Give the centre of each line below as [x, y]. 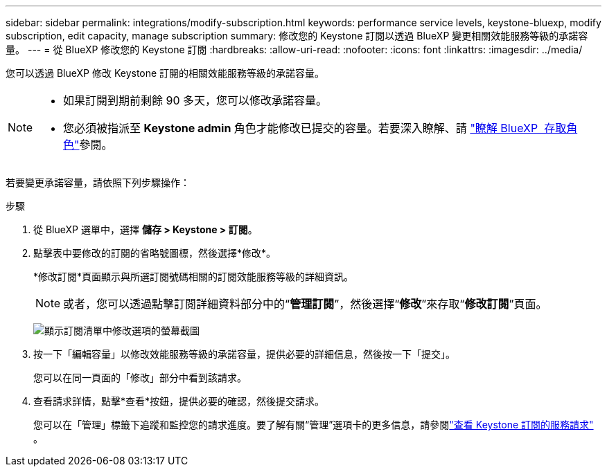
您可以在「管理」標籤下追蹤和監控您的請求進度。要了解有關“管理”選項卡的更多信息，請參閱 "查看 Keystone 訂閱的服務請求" [314, 425]
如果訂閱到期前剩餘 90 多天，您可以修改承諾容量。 [195, 100]
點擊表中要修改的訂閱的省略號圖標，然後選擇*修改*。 [155, 253]
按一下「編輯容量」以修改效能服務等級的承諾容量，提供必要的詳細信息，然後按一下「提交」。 [244, 354]
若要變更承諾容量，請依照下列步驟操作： [98, 182]
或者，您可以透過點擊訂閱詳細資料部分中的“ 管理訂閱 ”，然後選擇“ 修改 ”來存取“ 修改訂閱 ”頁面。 [305, 304]
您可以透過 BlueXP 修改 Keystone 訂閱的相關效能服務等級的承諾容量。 [165, 73]
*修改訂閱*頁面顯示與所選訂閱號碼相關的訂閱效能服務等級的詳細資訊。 [194, 276]
